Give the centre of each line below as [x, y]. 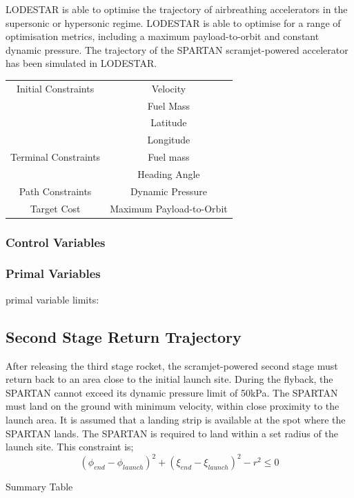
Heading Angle [169, 173]
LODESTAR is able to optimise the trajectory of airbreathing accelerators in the [177, 9]
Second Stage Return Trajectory [124, 336]
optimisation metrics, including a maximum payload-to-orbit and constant [163, 36]
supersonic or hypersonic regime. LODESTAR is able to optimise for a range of [173, 22]
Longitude [169, 140]
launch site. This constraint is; [70, 447]
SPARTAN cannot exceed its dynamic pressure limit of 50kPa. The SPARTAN [172, 392]
